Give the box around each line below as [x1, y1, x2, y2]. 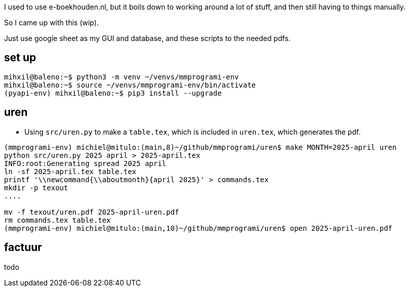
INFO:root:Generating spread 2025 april [4, 159, 167, 168]
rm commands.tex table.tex [4, 216, 111, 224]
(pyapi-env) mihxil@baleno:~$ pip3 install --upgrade [4, 89, 222, 97]
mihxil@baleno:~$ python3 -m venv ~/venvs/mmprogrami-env [4, 72, 239, 81]
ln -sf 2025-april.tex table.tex [4, 167, 137, 176]
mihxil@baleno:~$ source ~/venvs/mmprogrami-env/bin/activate [4, 80, 256, 89]
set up [4, 51, 36, 64]
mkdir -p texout [4, 183, 68, 192]
